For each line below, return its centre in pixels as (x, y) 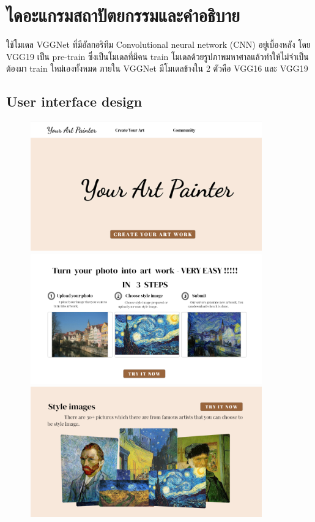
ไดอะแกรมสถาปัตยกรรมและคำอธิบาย (123, 15)
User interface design (74, 101)
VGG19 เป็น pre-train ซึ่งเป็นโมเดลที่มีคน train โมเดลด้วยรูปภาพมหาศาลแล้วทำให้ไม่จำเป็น (157, 56)
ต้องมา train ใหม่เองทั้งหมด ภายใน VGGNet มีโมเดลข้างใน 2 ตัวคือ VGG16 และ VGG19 (157, 68)
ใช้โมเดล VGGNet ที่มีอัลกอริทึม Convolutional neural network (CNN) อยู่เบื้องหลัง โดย (158, 44)
